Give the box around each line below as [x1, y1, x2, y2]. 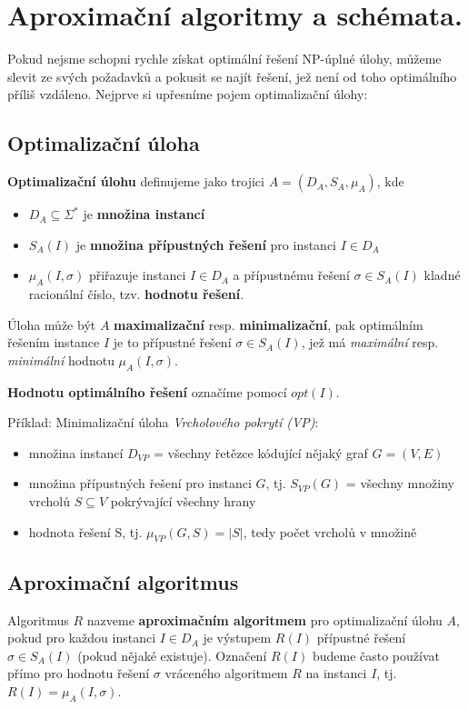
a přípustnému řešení [233, 265, 350, 285]
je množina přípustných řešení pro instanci [75, 235, 337, 254]
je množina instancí [83, 205, 205, 224]
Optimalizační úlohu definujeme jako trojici [7, 172, 264, 191]
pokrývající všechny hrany [110, 492, 256, 511]
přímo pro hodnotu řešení [7, 664, 150, 683]
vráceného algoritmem [164, 664, 288, 683]
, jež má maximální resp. [301, 333, 439, 352]
